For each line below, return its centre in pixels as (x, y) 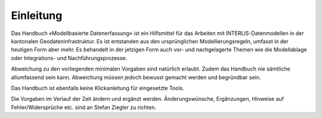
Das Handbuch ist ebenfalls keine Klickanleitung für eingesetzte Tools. (97, 88)
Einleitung (37, 15)
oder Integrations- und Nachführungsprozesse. (69, 58)
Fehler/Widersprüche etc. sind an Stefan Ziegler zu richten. (84, 107)
